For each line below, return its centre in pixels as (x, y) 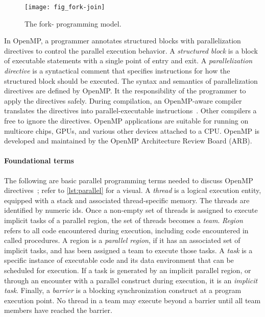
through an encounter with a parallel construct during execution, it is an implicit (131, 280)
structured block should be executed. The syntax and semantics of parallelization (131, 80)
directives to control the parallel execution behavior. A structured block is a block (131, 50)
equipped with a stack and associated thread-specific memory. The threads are (127, 200)
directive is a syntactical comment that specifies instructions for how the (117, 71)
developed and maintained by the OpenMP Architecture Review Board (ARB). (128, 141)
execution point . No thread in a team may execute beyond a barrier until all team (132, 300)
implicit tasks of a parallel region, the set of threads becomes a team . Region (124, 220)
